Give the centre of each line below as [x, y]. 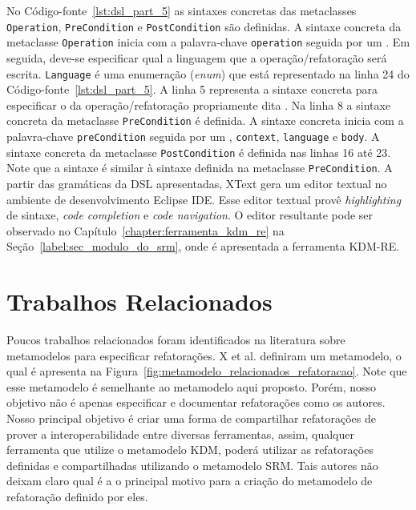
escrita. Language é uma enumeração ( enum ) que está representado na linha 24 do [208, 73]
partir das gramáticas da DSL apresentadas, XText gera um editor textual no [197, 183]
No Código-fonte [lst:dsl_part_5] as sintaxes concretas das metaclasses [182, 10]
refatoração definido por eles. [77, 496]
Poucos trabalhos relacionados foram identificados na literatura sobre [176, 340]
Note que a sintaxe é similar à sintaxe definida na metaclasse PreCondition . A [200, 168]
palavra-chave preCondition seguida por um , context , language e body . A [193, 136]
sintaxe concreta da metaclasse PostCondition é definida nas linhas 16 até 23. [199, 152]
